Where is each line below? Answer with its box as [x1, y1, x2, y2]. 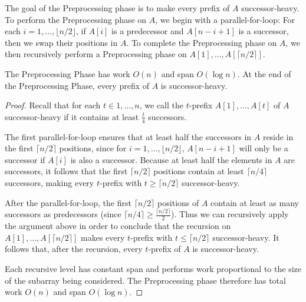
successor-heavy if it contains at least [5, 110, 139, 122]
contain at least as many [210, 196, 299, 208]
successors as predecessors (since [5, 208, 121, 220]
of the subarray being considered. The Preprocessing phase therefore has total [5, 274, 286, 286]
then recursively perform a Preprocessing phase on [5, 48, 187, 60]
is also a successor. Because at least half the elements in [70, 153, 272, 165]
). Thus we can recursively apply [171, 208, 289, 220]
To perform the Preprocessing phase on [5, 13, 147, 25]
